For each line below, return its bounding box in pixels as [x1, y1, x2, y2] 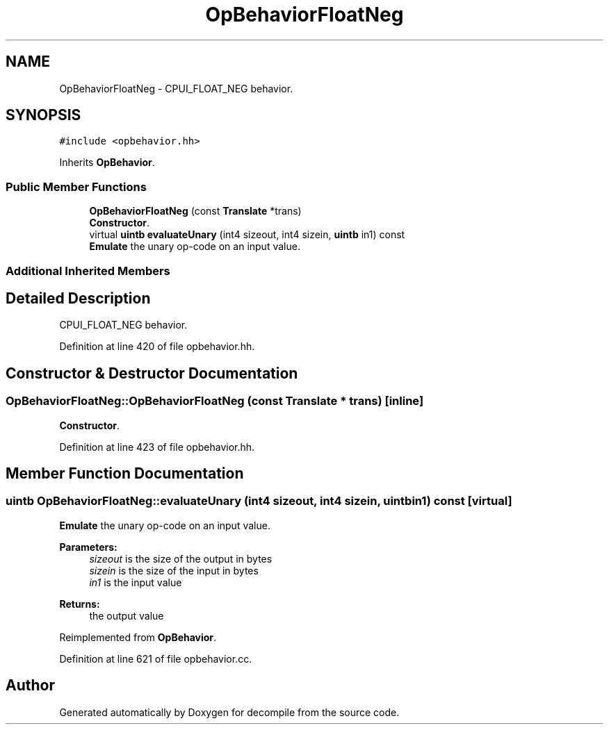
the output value [89, 609, 164, 622]
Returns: [59, 597, 100, 610]
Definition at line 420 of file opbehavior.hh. [59, 340, 255, 353]
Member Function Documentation [6, 465, 244, 483]
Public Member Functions [6, 179, 147, 194]
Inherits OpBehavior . [59, 156, 155, 169]
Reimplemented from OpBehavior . [59, 631, 217, 643]
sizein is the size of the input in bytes [89, 564, 259, 576]
